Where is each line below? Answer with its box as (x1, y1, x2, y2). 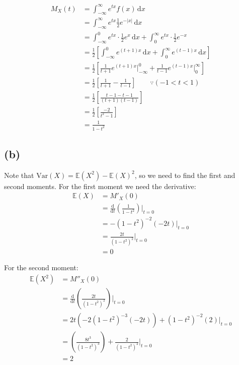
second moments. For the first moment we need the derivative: (4, 180, 196, 191)
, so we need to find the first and (134, 169, 235, 180)
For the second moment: (4, 262, 78, 273)
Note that (4, 169, 34, 180)
